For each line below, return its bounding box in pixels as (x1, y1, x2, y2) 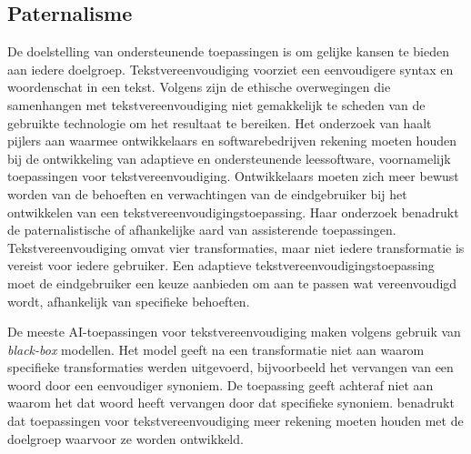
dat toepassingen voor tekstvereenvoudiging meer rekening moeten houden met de (7, 411, 464, 430)
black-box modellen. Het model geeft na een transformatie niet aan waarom (7, 339, 425, 358)
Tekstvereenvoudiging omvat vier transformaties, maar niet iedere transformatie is (7, 237, 465, 257)
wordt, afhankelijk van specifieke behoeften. (7, 291, 250, 310)
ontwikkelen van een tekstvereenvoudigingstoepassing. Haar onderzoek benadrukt (7, 202, 459, 221)
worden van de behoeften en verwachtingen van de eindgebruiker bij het (7, 184, 407, 203)
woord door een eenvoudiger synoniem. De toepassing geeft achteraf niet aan (7, 375, 434, 394)
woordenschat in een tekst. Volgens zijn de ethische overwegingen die (7, 77, 391, 96)
